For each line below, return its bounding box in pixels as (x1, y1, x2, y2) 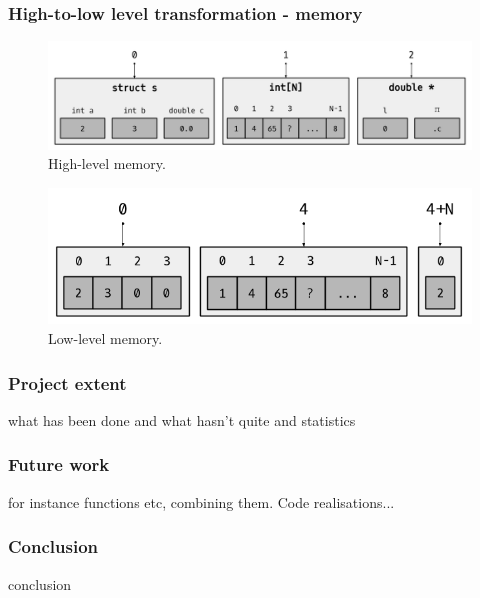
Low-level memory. (48, 328, 163, 349)
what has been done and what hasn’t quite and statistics (8, 409, 356, 430)
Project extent (8, 370, 127, 395)
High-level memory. (48, 153, 166, 174)
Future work (8, 452, 110, 477)
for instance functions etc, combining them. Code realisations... (8, 491, 395, 512)
